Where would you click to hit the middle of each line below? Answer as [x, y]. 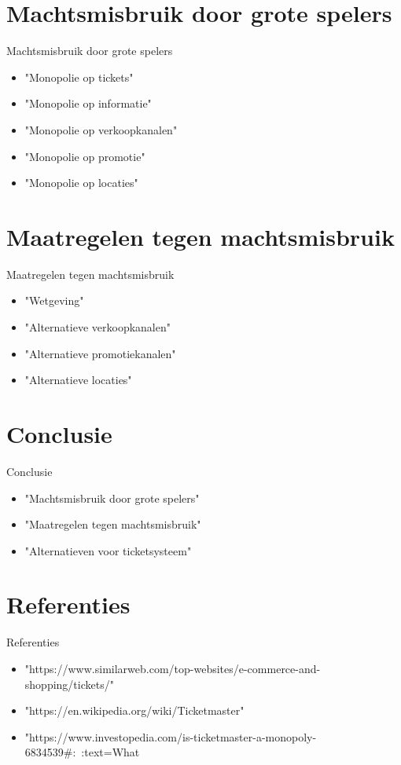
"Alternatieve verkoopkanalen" [97, 327]
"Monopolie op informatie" [88, 103]
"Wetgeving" [54, 300]
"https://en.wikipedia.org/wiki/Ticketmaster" [134, 710]
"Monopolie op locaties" [81, 183]
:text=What [110, 752]
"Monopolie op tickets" [79, 77]
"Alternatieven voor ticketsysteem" [108, 550]
